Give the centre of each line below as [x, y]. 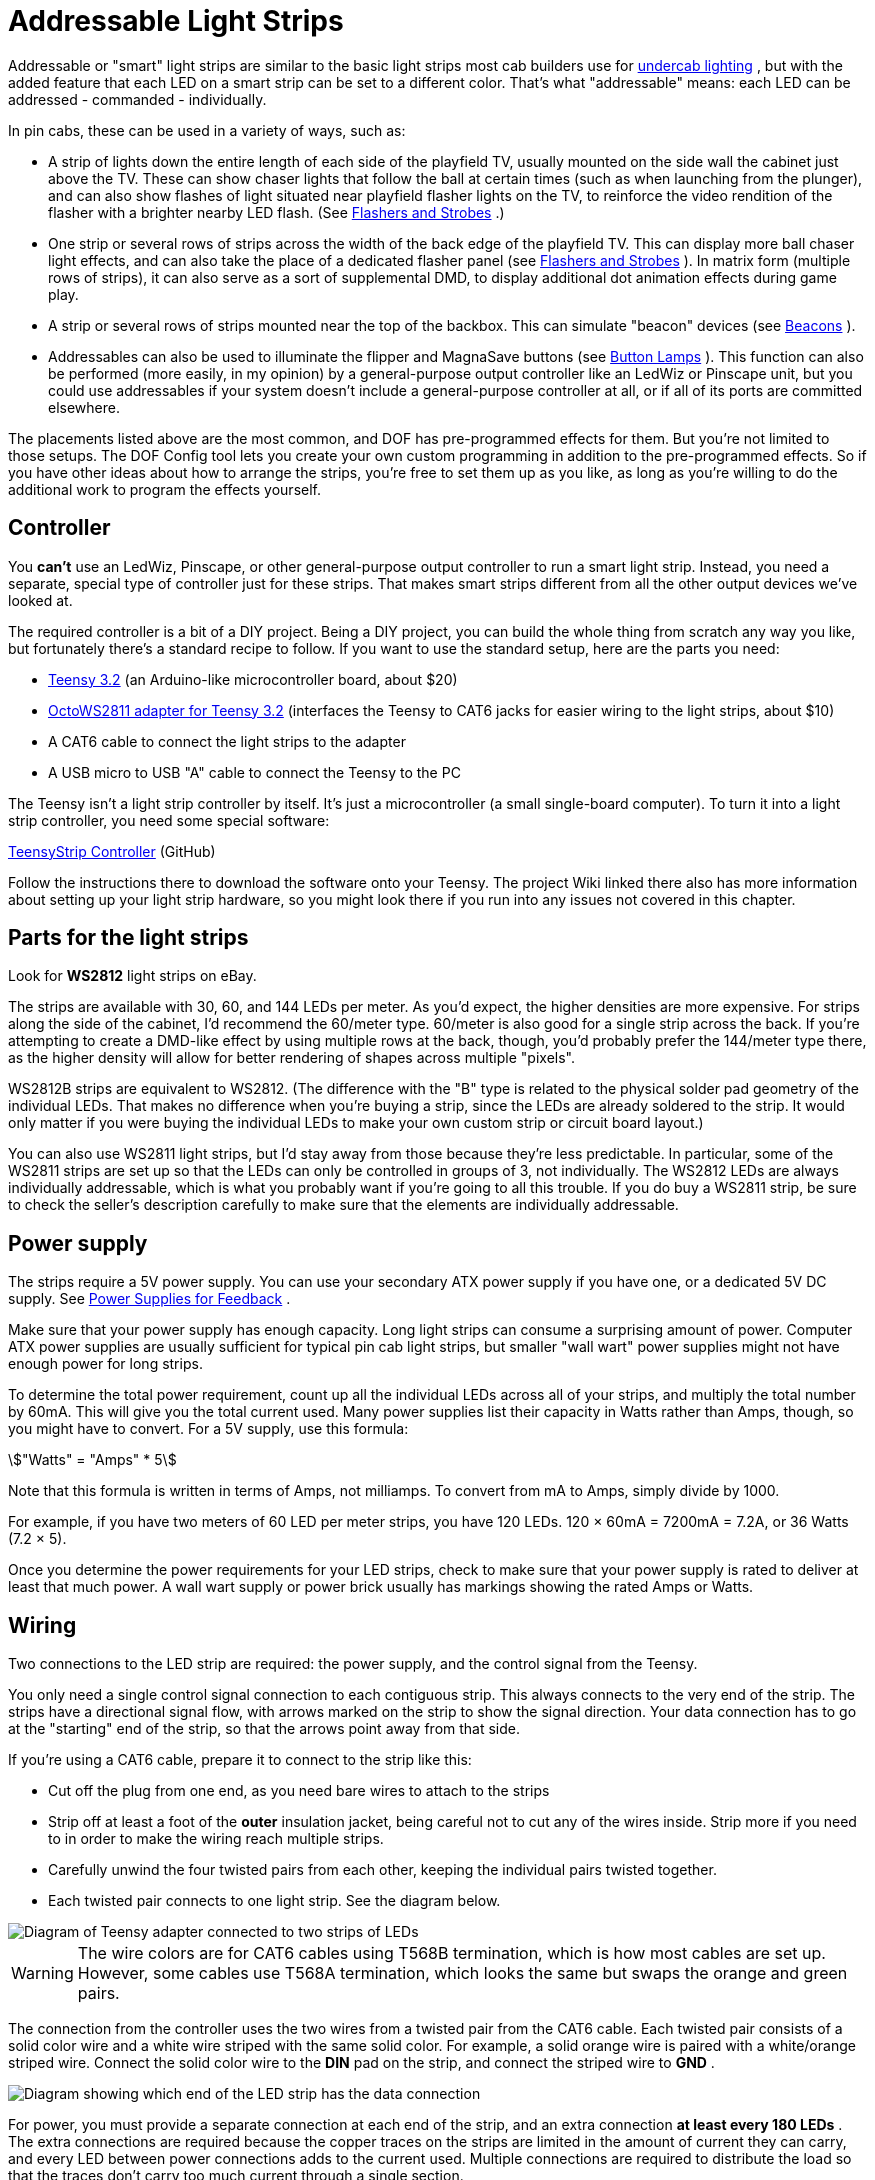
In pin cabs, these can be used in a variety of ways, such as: [207, 130]
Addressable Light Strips [176, 21]
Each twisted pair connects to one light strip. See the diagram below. [274, 1901]
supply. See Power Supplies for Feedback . [149, 1299]
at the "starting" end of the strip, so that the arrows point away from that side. [264, 1729]
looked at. [40, 600]
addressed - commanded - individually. [137, 99]
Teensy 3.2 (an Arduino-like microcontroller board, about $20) [253, 679]
